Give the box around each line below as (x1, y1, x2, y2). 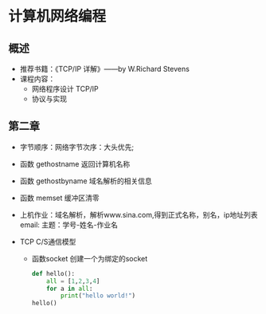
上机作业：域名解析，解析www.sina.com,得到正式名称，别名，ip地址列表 (19, 210, 258, 219)
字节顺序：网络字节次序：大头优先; (19, 142, 135, 151)
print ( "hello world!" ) (60, 292, 136, 300)
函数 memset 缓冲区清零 (19, 193, 100, 202)
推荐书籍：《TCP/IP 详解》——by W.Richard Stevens (19, 65, 190, 73)
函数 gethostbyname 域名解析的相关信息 (19, 176, 153, 186)
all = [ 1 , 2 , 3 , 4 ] (46, 277, 100, 285)
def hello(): (31, 269, 76, 277)
